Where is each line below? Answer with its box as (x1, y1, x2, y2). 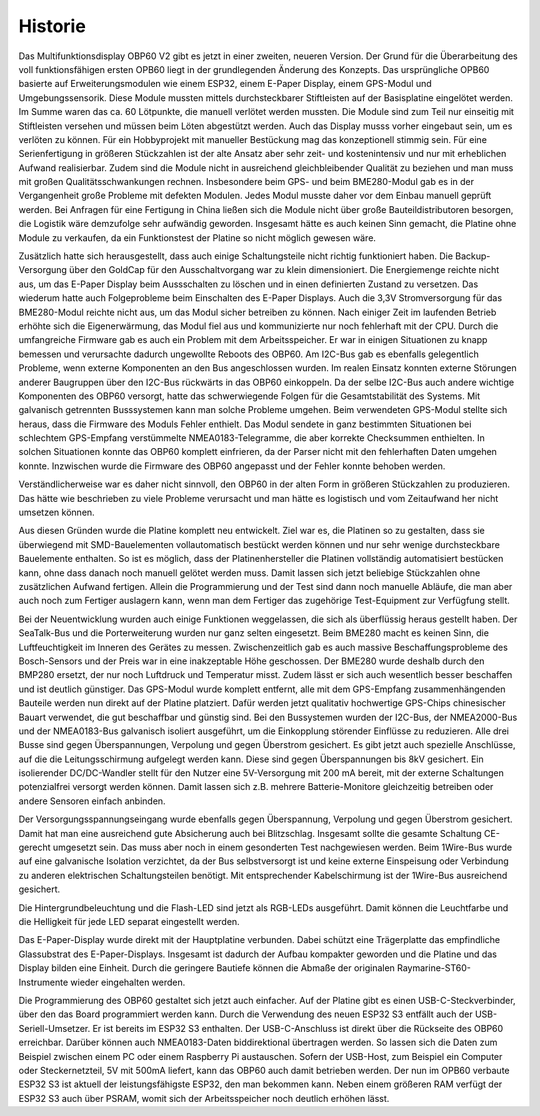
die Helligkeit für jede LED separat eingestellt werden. (18, 915, 240, 927)
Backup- (455, 250, 491, 262)
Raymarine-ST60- (396, 962, 472, 974)
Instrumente (18, 976, 69, 988)
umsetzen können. (18, 506, 95, 519)
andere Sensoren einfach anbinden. (18, 795, 166, 807)
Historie (18, 15, 87, 37)
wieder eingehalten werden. (70, 976, 186, 988)
